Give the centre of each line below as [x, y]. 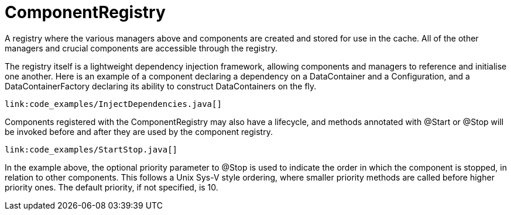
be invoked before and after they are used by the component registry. [139, 131]
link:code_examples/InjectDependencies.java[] [113, 104]
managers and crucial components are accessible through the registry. [141, 48]
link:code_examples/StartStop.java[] [91, 149]
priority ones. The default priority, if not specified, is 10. [112, 187]
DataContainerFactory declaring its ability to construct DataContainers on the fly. [161, 86]
